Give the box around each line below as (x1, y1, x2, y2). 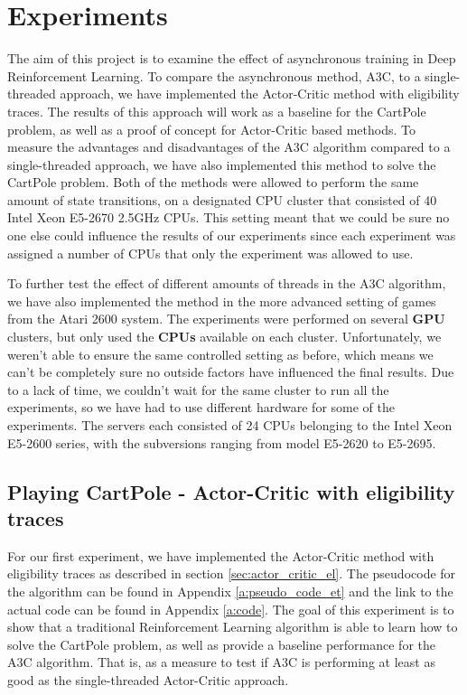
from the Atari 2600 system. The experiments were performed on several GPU (7, 309, 445, 328)
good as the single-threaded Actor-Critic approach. (7, 670, 289, 689)
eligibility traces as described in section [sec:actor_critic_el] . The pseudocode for (7, 564, 456, 583)
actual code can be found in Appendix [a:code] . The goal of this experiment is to (7, 599, 454, 618)
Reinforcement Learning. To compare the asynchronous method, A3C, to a (7, 66, 421, 85)
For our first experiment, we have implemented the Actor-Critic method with (7, 546, 434, 565)
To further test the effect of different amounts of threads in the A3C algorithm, (7, 274, 446, 293)
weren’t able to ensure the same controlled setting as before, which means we (7, 344, 434, 363)
